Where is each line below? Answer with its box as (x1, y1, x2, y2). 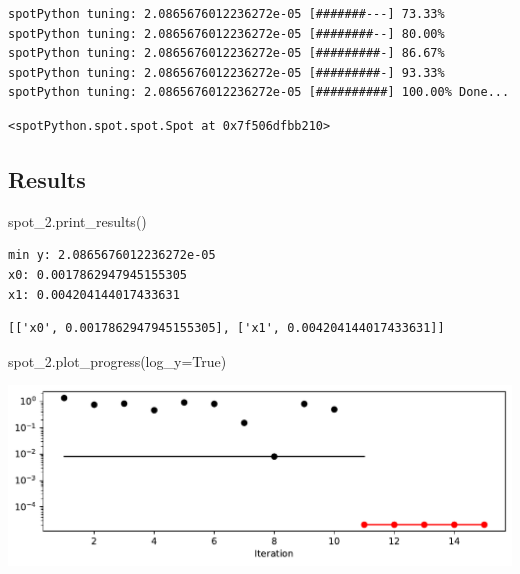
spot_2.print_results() (8, 210, 147, 231)
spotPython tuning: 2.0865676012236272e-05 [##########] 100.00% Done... (8, 85, 510, 100)
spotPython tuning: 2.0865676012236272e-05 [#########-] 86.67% (8, 46, 445, 61)
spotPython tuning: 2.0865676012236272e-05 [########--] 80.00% (8, 26, 445, 41)
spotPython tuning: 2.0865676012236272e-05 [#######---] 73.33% (8, 7, 445, 21)
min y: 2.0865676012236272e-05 (8, 248, 216, 263)
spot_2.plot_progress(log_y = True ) (8, 350, 227, 371)
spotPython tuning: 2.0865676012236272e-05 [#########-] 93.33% (8, 65, 445, 80)
